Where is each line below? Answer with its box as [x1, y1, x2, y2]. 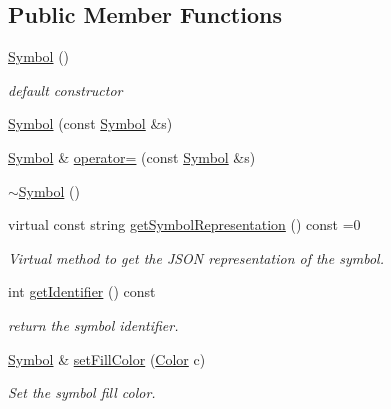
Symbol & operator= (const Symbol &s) [8, 146, 256, 167]
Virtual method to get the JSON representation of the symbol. [8, 247, 384, 268]
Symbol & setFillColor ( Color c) [8, 348, 206, 369]
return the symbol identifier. [8, 314, 179, 335]
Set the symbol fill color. [8, 382, 156, 403]
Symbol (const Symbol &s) [8, 113, 173, 134]
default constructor [8, 79, 123, 100]
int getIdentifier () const [8, 281, 156, 302]
